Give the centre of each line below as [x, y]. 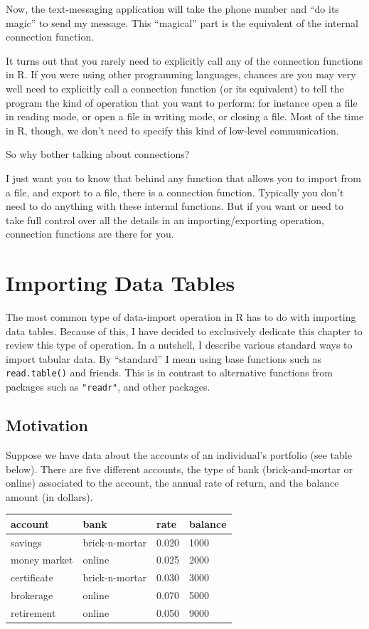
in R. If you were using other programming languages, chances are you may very [181, 74]
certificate [32, 577]
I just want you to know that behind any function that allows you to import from [183, 178]
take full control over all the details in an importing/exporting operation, [165, 220]
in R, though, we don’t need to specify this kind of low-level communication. [172, 130]
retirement [33, 613]
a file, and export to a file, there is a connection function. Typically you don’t [175, 192]
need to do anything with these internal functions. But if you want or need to [175, 206]
